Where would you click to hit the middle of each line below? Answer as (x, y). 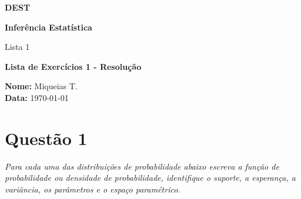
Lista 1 (17, 47)
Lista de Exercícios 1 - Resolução (73, 66)
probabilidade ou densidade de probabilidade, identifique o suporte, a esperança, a (150, 178)
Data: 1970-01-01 (37, 97)
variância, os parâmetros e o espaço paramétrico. (93, 189)
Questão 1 (46, 138)
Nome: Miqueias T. (41, 86)
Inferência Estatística (49, 27)
